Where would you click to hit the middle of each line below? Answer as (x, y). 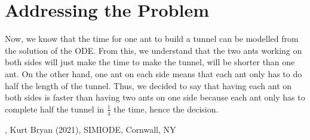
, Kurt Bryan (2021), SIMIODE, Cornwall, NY (90, 129)
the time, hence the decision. (166, 109)
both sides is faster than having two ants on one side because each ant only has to (155, 97)
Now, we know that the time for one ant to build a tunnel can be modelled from (152, 39)
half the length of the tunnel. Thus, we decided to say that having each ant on (148, 85)
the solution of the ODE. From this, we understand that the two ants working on (154, 50)
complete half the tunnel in (55, 109)
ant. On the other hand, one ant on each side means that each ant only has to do (154, 73)
